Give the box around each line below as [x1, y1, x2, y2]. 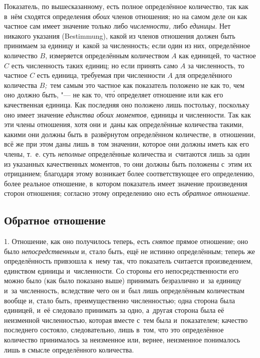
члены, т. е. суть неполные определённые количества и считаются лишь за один [4, 148, 250, 159]
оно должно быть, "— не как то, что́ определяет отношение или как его [4, 89, 223, 100]
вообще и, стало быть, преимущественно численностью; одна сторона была [4, 295, 235, 305]
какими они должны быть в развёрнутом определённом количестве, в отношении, [4, 129, 255, 139]
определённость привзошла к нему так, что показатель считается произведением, [4, 256, 253, 266]
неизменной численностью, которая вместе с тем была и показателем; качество [4, 314, 248, 325]
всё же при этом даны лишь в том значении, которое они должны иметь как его [4, 139, 249, 149]
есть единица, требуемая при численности [37, 70, 165, 80]
